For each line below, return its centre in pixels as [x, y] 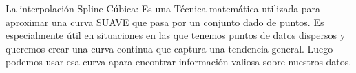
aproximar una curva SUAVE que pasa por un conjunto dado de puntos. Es [165, 21]
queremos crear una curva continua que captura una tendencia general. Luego [169, 48]
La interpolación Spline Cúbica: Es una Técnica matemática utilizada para [163, 8]
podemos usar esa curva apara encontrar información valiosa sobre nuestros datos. [179, 62]
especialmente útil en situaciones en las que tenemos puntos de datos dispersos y [176, 35]
